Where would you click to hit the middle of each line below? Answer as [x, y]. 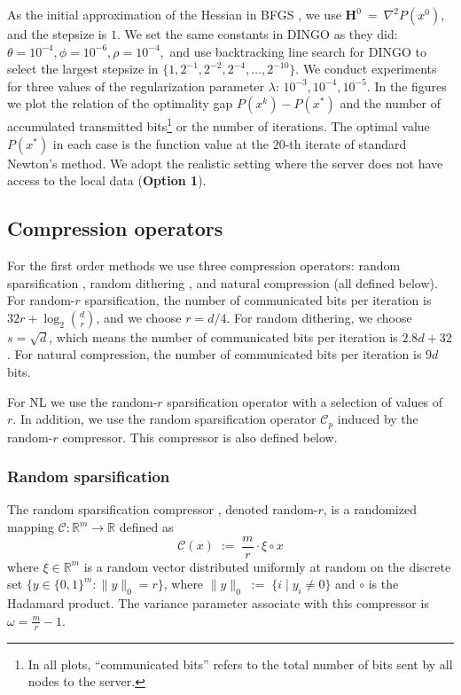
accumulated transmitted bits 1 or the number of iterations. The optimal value [219, 125]
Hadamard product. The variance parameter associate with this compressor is [218, 603]
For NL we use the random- [82, 401]
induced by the [378, 419]
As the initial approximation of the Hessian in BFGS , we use [174, 14]
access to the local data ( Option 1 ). [107, 180]
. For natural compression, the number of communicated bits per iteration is [215, 354]
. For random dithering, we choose [319, 317]
